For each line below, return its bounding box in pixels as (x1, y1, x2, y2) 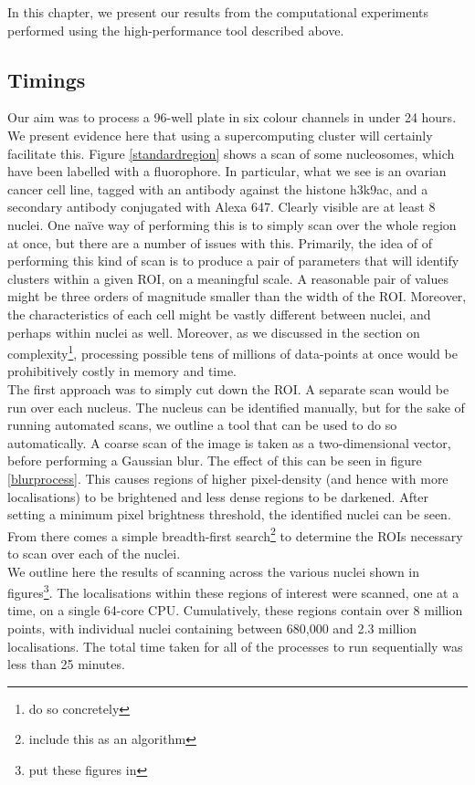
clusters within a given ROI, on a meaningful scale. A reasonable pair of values (7, 268, 449, 288)
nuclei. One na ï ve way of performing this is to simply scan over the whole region (7, 215, 457, 234)
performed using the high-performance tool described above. (7, 20, 344, 39)
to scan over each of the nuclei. (7, 543, 181, 562)
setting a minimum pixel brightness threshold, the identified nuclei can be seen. (7, 505, 451, 524)
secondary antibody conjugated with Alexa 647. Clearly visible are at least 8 (7, 197, 436, 216)
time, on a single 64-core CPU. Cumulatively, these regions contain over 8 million (7, 601, 463, 620)
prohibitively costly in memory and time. (7, 361, 237, 381)
